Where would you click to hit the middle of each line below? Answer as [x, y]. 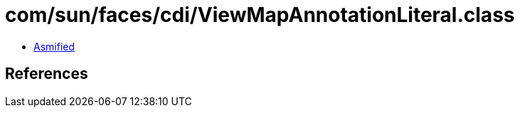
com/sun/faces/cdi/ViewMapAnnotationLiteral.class [260, 15]
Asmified [54, 46]
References [47, 74]
